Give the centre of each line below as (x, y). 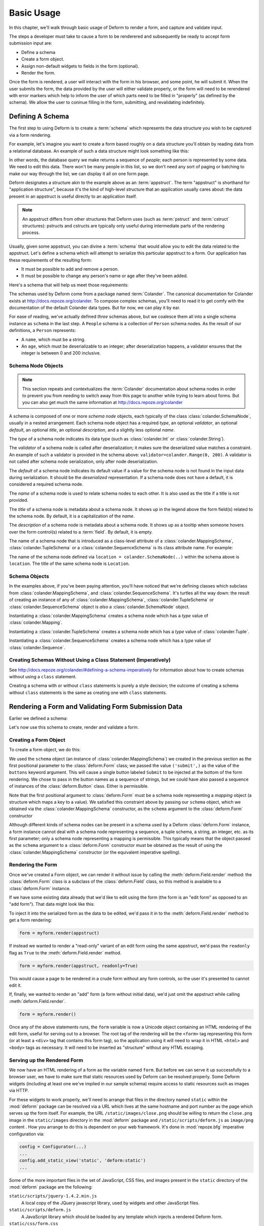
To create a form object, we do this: (45, 750)
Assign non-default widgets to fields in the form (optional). (80, 66)
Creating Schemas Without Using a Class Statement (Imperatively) (90, 660)
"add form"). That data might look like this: (52, 904)
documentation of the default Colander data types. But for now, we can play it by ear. (95, 307)
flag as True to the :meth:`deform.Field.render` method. (65, 953)
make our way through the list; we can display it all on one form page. (79, 174)
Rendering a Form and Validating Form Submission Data (96, 706)
